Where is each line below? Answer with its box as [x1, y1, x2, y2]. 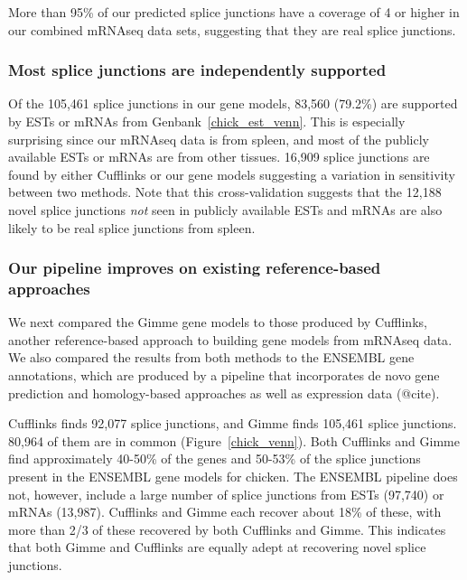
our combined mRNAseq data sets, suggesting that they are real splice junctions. [8, 20, 456, 39]
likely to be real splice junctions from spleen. [8, 218, 256, 237]
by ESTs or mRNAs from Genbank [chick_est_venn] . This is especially [8, 112, 406, 130]
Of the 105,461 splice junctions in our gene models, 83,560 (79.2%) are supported [8, 94, 458, 113]
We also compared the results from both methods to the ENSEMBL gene [8, 348, 415, 367]
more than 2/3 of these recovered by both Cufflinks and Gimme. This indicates [8, 519, 446, 538]
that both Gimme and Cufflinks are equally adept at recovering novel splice [8, 538, 426, 557]
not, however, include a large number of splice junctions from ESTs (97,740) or [8, 484, 444, 503]
